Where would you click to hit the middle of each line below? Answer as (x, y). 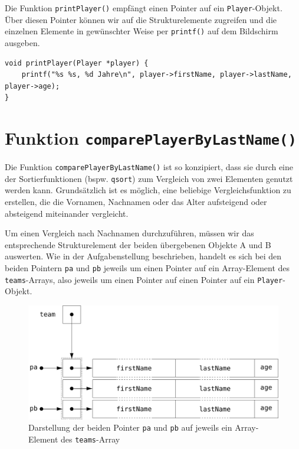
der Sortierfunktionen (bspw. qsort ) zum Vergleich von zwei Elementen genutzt (149, 178)
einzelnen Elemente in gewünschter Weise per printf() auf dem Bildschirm (142, 31)
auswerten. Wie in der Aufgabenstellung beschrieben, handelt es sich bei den (143, 256)
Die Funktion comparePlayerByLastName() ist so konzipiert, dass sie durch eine (149, 167)
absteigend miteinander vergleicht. (67, 213)
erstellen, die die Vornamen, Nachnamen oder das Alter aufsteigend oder (136, 202)
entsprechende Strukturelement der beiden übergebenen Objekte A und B (138, 244)
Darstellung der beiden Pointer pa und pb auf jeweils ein (130, 427)
